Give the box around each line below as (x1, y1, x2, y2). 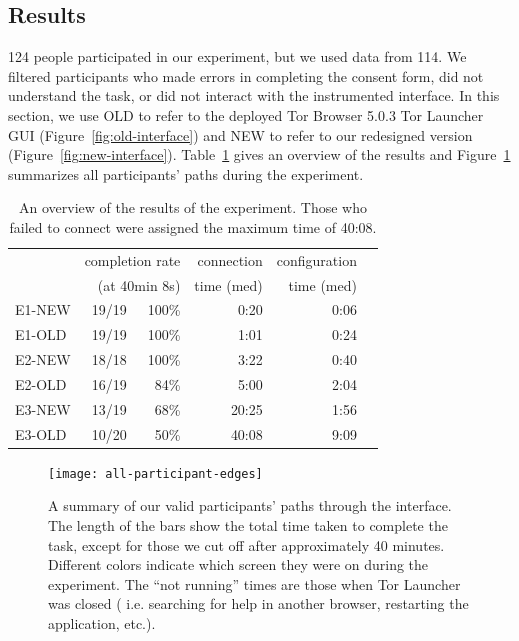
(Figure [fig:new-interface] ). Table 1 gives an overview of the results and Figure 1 (8, 144, 511, 165)
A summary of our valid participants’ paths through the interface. (48, 495, 452, 516)
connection (197, 249, 263, 270)
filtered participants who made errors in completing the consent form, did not (8, 65, 484, 86)
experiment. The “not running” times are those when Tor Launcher (48, 573, 461, 594)
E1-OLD (15, 324, 67, 345)
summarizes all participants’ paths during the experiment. (8, 163, 364, 184)
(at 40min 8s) (97, 274, 181, 295)
